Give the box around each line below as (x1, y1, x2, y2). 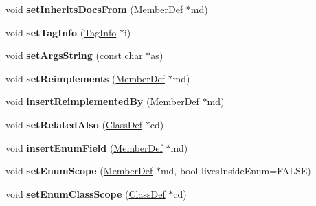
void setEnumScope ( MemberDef (5, 163, 153, 178)
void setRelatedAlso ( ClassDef (5, 117, 143, 131)
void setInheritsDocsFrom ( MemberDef (5, 2, 183, 16)
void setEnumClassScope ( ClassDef (5, 186, 166, 201)
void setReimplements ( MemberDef (5, 71, 165, 85)
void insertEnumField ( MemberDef (5, 140, 163, 154)
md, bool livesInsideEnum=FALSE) (160, 163, 311, 178)
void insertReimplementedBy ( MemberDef (5, 94, 199, 108)
